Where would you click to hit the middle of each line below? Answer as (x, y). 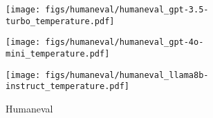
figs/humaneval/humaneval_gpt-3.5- (127, 10)
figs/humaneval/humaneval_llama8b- (127, 75)
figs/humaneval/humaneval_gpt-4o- (124, 42)
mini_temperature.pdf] (58, 53)
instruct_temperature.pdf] (67, 87)
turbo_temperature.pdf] (60, 21)
